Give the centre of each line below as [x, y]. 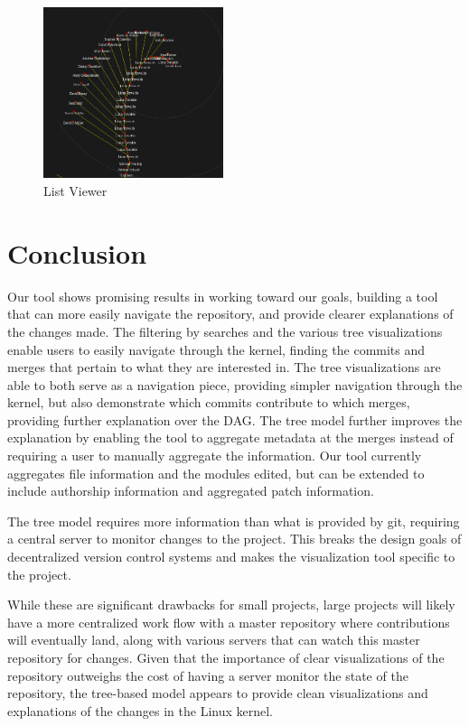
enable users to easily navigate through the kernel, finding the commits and [216, 349]
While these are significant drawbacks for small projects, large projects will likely [231, 605]
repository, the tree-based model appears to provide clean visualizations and [218, 693]
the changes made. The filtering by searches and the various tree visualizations [225, 331]
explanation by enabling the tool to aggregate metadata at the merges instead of [230, 437]
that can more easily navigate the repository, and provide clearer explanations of [230, 314]
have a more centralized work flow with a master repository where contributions [229, 622]
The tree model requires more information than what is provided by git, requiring [234, 521]
